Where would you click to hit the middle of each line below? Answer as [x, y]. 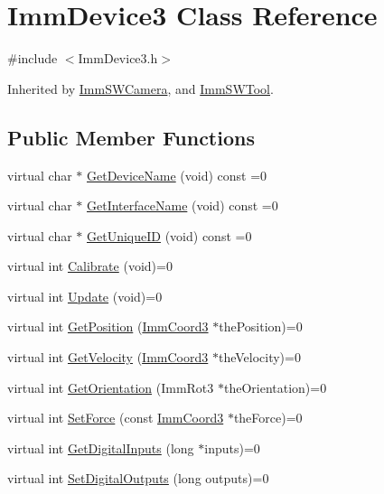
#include [33, 58]
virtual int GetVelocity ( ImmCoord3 [108, 357]
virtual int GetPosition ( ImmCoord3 [108, 326]
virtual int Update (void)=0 [85, 296]
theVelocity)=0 [259, 357]
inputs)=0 [232, 447]
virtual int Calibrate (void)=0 [90, 266]
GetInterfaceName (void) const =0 [183, 205]
